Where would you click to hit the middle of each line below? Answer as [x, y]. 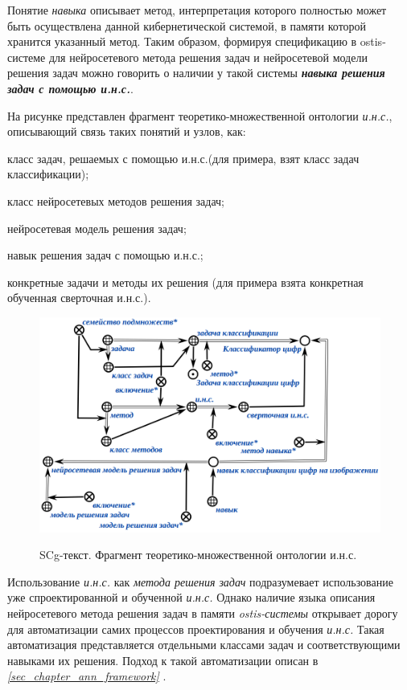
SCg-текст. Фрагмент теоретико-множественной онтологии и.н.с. [198, 555]
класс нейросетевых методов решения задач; [116, 200]
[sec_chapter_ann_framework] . [87, 676]
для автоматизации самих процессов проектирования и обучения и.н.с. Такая [196, 629]
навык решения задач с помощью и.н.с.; [105, 255]
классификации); [48, 174]
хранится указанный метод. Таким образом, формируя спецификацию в [182, 41]
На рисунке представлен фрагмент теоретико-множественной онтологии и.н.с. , [200, 115]
